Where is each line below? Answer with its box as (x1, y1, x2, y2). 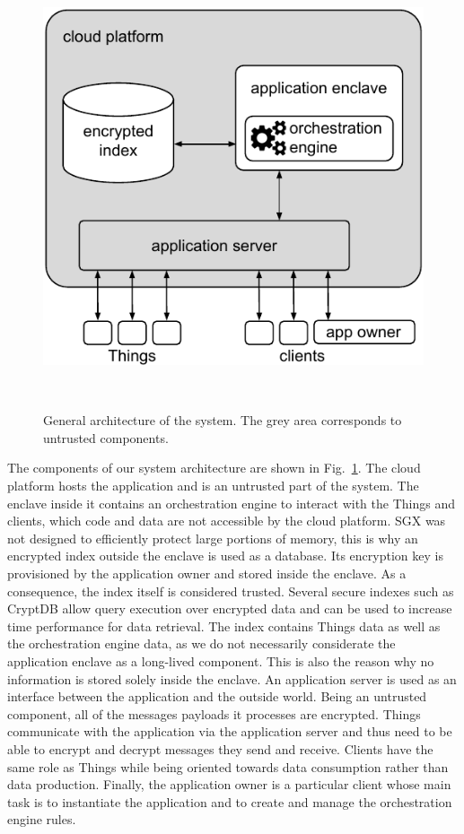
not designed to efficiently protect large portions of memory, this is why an (7, 528, 418, 547)
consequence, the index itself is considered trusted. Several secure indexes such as (7, 581, 454, 600)
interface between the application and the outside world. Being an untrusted (7, 687, 427, 706)
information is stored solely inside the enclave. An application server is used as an (7, 669, 457, 688)
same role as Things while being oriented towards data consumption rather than (7, 757, 449, 776)
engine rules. (7, 810, 76, 829)
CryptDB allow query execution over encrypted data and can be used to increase (7, 599, 452, 618)
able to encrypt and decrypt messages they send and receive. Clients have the (7, 739, 433, 758)
